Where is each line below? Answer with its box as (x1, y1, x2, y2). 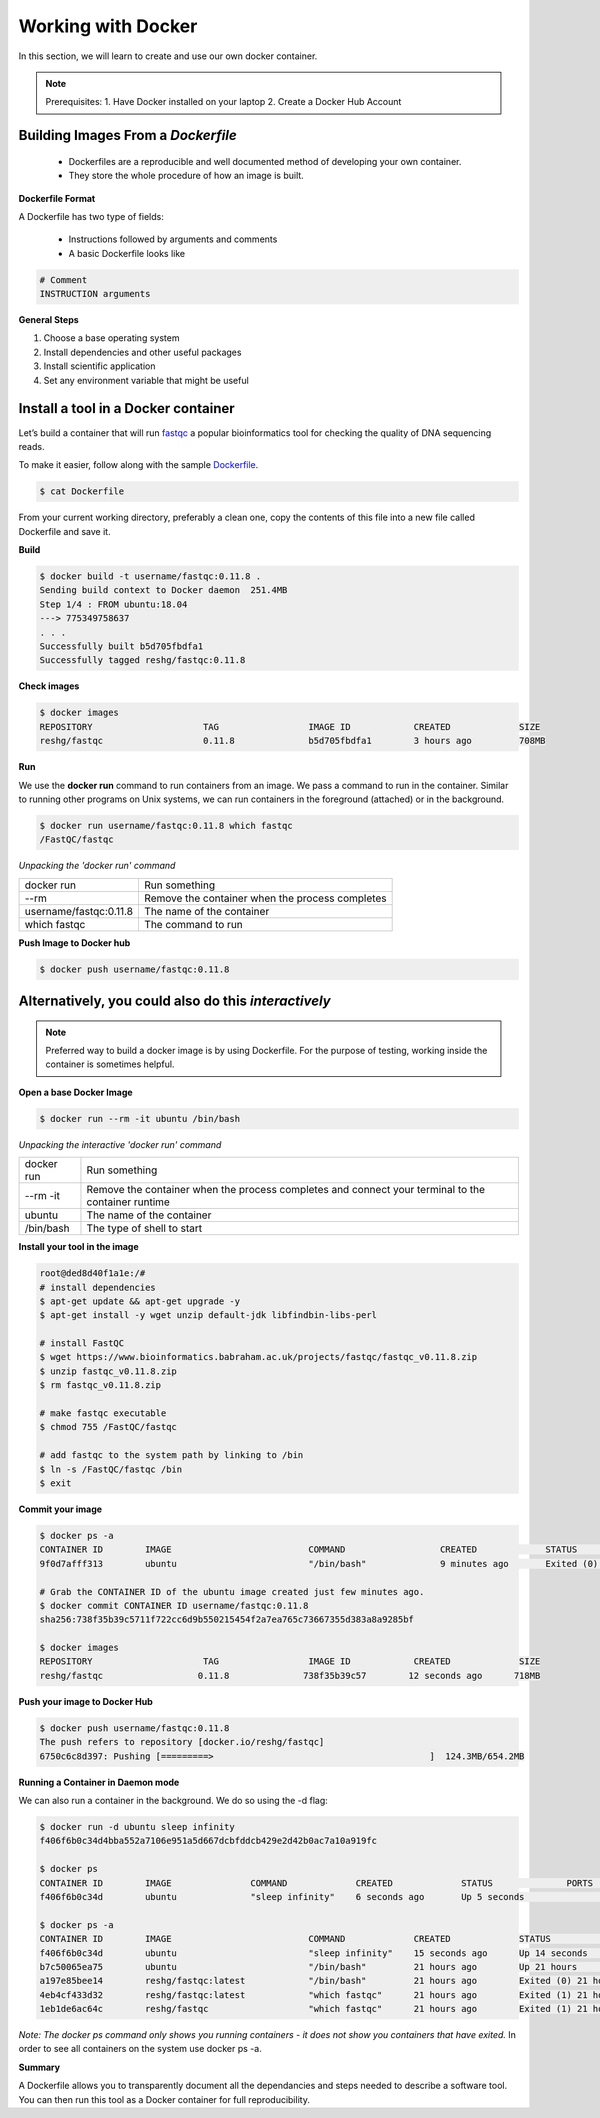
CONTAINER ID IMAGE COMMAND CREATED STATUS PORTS (39, 1877, 594, 1889)
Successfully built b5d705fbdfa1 (39, 640, 204, 652)
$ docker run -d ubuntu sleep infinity (39, 1821, 235, 1832)
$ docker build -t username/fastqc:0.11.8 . (39, 571, 262, 582)
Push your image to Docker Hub (18, 1695, 154, 1707)
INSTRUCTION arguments (39, 288, 151, 300)
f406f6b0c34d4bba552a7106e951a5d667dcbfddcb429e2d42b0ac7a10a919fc (39, 1835, 378, 1847)
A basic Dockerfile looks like (68, 247, 185, 259)
